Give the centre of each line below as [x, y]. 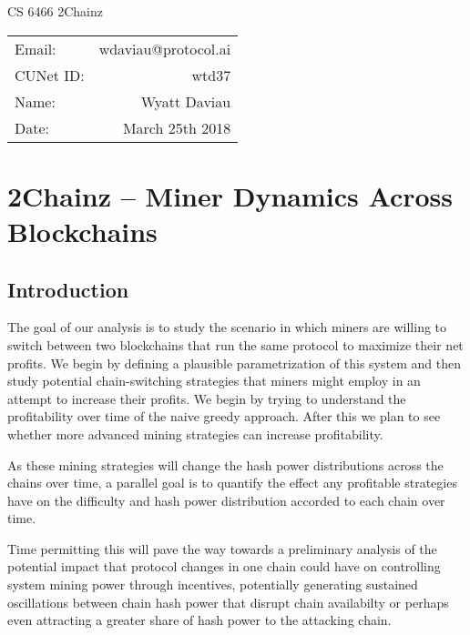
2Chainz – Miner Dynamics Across [230, 195]
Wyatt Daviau [186, 101]
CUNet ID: [50, 75]
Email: [36, 48]
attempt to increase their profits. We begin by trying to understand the [207, 398]
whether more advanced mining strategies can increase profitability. [195, 433]
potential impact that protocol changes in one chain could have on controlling [224, 566]
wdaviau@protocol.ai [165, 48]
